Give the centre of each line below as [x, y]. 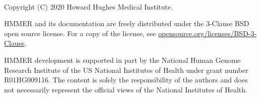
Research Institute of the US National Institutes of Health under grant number [126, 70]
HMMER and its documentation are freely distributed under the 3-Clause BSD [127, 23]
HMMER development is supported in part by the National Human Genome [122, 60]
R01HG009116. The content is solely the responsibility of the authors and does [126, 80]
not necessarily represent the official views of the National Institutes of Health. [126, 89]
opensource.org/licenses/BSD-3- [207, 33]
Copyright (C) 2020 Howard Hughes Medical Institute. [89, 6]
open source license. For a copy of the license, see [80, 33]
